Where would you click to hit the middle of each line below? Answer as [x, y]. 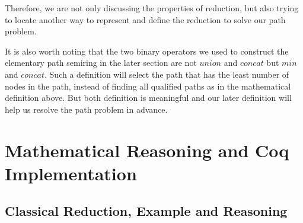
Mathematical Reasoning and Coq [147, 150]
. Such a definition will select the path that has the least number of [167, 74]
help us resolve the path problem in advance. [86, 109]
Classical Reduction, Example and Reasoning [146, 211]
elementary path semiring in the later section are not [101, 63]
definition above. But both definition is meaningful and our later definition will [148, 98]
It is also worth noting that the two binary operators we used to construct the [147, 51]
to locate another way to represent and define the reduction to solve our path [145, 19]
